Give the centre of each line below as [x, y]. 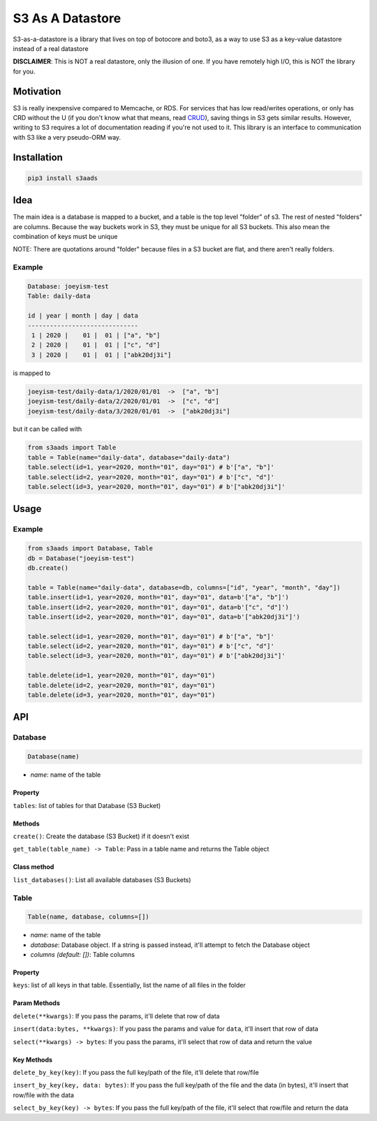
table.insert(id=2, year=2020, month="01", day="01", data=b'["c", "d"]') [158, 607]
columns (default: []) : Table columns [83, 955]
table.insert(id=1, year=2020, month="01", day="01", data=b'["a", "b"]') [158, 598]
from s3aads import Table [72, 448]
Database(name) [53, 757]
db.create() [48, 568]
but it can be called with [47, 429]
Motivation [37, 91]
